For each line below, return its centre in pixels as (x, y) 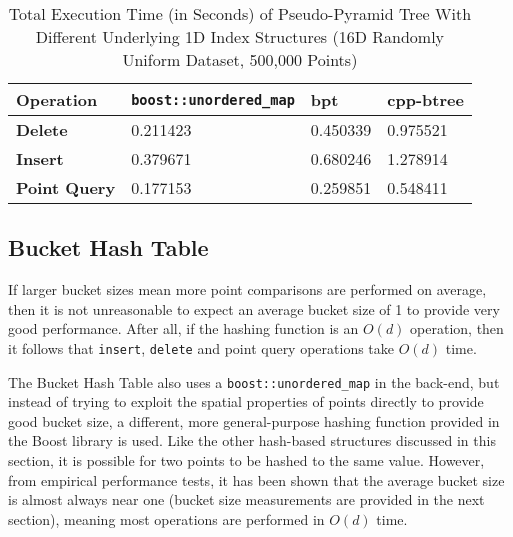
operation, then (457, 328)
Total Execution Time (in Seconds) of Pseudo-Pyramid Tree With (240, 13)
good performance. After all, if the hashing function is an (183, 328)
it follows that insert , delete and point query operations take (201, 347)
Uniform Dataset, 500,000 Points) (240, 59)
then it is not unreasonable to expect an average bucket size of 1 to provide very (254, 308)
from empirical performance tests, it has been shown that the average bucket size (256, 479)
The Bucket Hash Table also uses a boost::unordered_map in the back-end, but (254, 381)
